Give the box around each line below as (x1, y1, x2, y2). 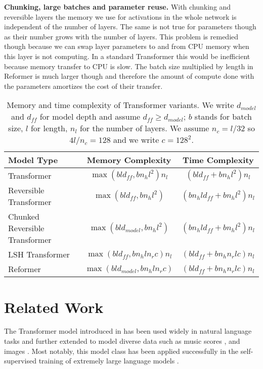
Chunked (8, 210, 39, 223)
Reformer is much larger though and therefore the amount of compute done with (4, 71, 254, 81)
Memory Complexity (86, 154, 171, 166)
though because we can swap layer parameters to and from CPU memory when (4, 41, 249, 51)
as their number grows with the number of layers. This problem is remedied (4, 31, 239, 41)
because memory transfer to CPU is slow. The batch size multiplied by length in (4, 61, 253, 71)
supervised (4, 355, 36, 366)
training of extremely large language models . (38, 355, 179, 366)
